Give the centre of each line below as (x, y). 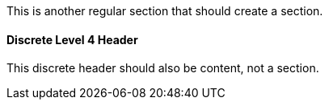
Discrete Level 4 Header (72, 39)
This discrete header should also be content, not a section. (163, 68)
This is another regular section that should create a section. (165, 11)
